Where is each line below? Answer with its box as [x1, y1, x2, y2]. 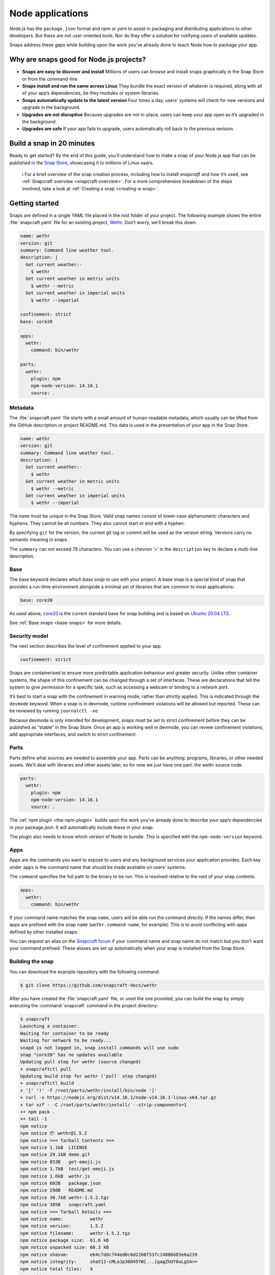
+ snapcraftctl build [20, 1080, 74, 1086]
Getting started [9, 199, 59, 208]
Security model [9, 632, 48, 640]
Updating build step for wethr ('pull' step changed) [20, 1074, 157, 1079]
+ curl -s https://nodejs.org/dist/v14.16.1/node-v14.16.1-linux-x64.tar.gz [20, 1094, 216, 1101]
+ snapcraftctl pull [20, 1066, 71, 1072]
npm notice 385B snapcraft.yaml [20, 1202, 106, 1208]
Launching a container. [20, 1023, 80, 1029]
